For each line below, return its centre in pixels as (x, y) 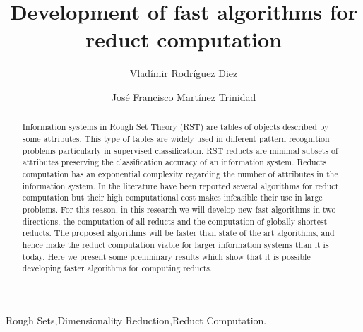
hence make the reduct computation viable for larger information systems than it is (175, 244)
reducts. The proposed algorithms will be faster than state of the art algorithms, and (178, 233)
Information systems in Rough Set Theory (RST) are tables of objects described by (175, 127)
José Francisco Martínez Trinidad (184, 96)
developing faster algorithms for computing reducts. (117, 268)
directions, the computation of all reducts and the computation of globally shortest (175, 221)
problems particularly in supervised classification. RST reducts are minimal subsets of (180, 150)
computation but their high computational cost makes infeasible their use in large (172, 197)
